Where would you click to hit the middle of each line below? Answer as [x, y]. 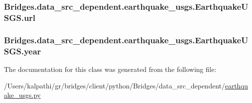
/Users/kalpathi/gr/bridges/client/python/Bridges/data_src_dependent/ [115, 85]
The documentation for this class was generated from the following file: [110, 69]
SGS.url [20, 17]
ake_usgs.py [22, 95]
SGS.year [22, 51]
